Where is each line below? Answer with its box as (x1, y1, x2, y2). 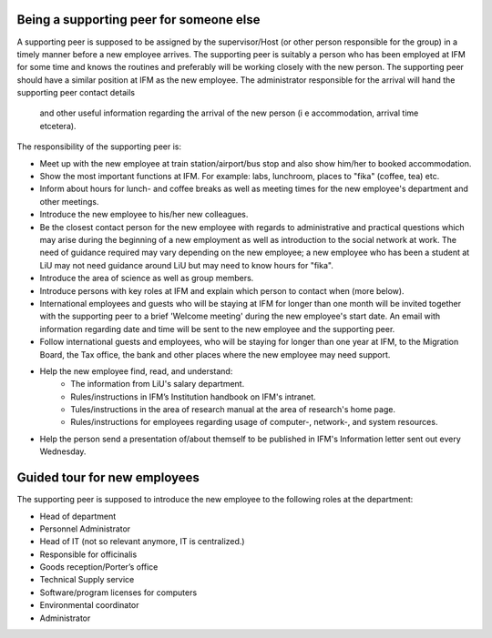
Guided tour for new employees (16, 470, 200, 486)
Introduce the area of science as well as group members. (39, 273, 254, 284)
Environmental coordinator (39, 600, 140, 611)
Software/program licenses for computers (39, 587, 198, 598)
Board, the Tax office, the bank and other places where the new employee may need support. (39, 349, 391, 360)
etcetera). (39, 120, 77, 131)
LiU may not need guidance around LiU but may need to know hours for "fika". (39, 259, 334, 270)
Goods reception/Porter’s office (39, 562, 159, 572)
